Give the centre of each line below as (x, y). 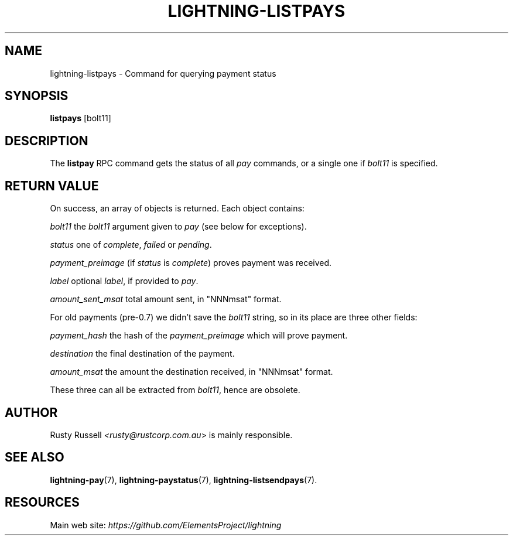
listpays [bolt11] (81, 118)
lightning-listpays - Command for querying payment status (163, 73)
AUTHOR (31, 412)
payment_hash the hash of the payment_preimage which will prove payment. (199, 336)
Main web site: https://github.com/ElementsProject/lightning (166, 525)
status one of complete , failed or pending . (131, 245)
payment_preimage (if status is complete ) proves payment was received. (191, 263)
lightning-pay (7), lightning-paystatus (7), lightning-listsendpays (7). (184, 480)
